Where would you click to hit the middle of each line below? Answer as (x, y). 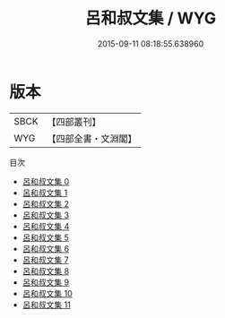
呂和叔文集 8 (46, 271)
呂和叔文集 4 (46, 226)
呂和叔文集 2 (46, 203)
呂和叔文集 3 (46, 215)
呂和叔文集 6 (46, 248)
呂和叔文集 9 (46, 282)
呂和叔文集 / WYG (151, 18)
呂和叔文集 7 (45, 260)
